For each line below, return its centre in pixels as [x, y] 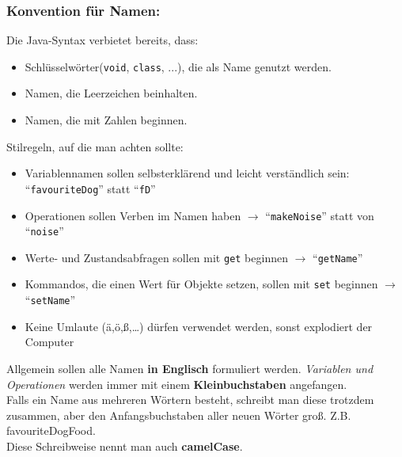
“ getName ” [338, 257]
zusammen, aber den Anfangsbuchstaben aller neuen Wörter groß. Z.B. [179, 415]
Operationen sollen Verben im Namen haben [133, 215]
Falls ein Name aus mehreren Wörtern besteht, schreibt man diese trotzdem [190, 400]
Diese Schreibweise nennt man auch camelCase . [125, 446]
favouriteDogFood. [51, 430]
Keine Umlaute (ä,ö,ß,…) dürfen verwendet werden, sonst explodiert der [199, 326]
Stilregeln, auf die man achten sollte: [95, 146]
